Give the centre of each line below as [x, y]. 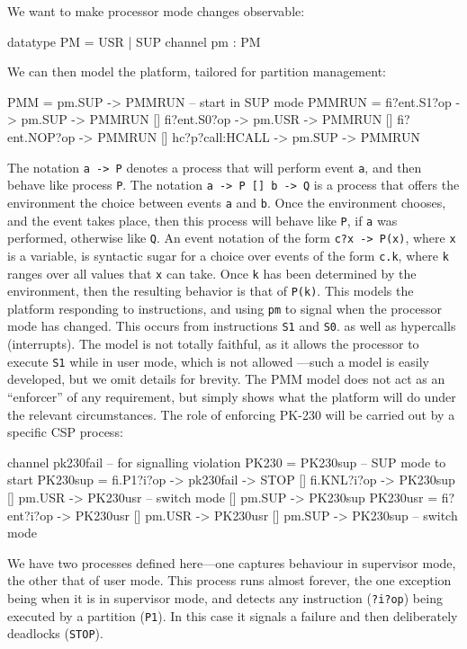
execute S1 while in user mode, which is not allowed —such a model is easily [218, 361]
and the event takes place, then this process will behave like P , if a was [202, 220]
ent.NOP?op [41, 136]
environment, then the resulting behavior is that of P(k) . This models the [211, 291]
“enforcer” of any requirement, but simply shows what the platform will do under [232, 396]
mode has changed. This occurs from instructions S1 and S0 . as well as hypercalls [232, 326]
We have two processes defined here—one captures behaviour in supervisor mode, [232, 562]
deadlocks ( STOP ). [55, 633]
